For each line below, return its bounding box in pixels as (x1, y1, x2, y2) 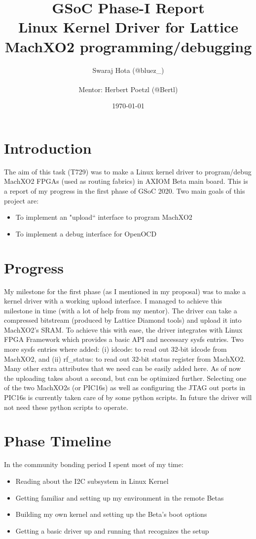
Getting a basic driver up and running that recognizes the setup (15, 525, 209, 536)
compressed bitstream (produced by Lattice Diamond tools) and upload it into (4, 315, 242, 325)
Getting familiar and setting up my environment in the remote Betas (15, 492, 224, 503)
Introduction (4, 137, 92, 158)
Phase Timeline (4, 431, 111, 451)
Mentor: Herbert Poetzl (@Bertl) (78, 84, 178, 94)
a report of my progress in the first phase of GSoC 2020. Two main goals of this (4, 186, 245, 196)
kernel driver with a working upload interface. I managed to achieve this (4, 296, 222, 306)
